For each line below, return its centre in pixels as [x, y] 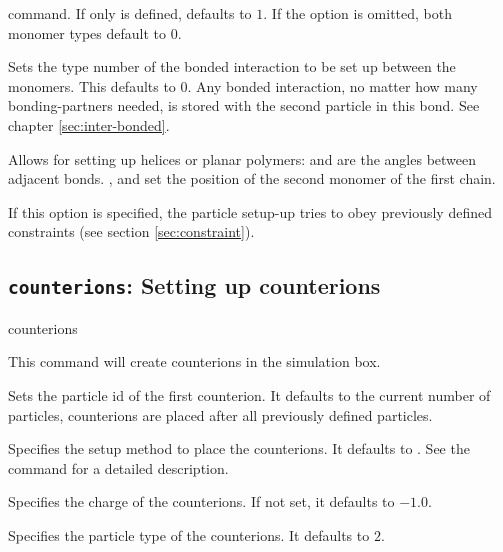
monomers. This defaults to [92, 85]
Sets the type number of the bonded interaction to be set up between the [232, 66]
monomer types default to [87, 32]
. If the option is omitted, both [357, 13]
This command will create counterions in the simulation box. [194, 361]
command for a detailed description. [118, 467]
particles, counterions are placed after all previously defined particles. [220, 414]
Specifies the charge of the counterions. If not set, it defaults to [201, 501]
